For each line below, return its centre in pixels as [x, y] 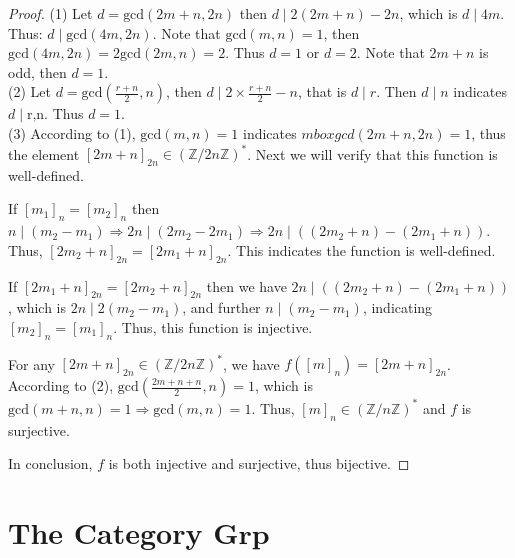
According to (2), [61, 385]
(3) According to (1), [72, 132]
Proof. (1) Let [50, 13]
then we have [246, 285]
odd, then [37, 71]
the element [44, 153]
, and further [221, 307]
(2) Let [29, 91]
